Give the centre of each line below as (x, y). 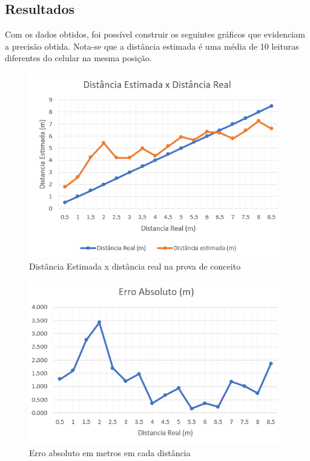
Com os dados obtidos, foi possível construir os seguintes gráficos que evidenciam (155, 34)
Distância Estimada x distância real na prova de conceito (135, 266)
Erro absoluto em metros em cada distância (110, 453)
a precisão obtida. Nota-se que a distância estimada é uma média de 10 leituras (152, 46)
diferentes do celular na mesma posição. (78, 58)
